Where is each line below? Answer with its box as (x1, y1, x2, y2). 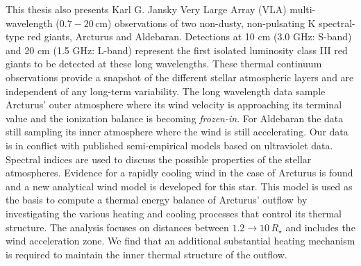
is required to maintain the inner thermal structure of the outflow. (6, 247, 287, 261)
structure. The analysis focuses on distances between (6, 219, 229, 234)
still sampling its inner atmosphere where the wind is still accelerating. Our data (6, 124, 349, 139)
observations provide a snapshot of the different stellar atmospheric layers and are (6, 69, 354, 84)
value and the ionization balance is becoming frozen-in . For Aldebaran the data (6, 110, 344, 125)
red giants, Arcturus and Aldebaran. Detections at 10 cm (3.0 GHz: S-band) (27, 29, 352, 44)
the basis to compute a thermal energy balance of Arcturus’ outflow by (6, 192, 308, 207)
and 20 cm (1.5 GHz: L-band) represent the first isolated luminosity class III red (6, 42, 348, 57)
